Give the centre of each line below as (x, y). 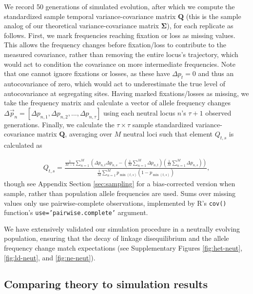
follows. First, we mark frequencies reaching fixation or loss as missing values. (120, 35)
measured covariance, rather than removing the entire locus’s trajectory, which (121, 54)
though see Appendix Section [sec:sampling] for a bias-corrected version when (120, 184)
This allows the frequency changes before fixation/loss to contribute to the (115, 45)
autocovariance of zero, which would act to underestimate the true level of (115, 83)
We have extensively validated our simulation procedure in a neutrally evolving (122, 228)
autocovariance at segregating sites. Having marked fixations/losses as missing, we (126, 93)
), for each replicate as (200, 26)
